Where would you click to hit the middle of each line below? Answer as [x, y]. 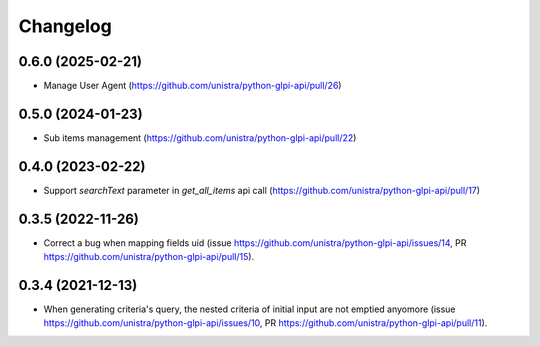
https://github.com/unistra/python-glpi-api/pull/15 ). [149, 257]
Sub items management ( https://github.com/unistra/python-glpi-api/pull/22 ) [200, 137]
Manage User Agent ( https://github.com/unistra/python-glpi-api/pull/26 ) [192, 86]
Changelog [65, 26]
